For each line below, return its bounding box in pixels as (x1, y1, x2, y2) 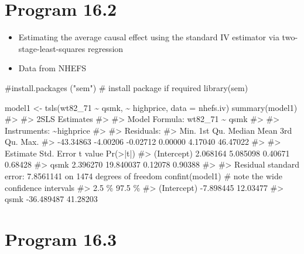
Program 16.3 (5, 227, 117, 251)
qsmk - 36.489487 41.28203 (5, 193, 98, 205)
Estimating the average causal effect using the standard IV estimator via (18, 31, 279, 43)
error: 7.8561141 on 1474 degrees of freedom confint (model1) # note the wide (5, 170, 282, 182)
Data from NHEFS (18, 62, 87, 74)
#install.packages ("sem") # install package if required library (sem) (5, 81, 248, 93)
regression (87, 42, 124, 54)
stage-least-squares (18, 42, 86, 54)
